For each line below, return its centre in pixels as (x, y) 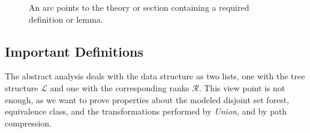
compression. (28, 123)
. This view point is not (242, 87)
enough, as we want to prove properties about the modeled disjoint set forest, (147, 99)
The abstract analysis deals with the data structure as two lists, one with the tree (155, 76)
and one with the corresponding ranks (120, 87)
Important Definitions (74, 51)
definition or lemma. (66, 19)
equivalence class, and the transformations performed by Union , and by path (146, 111)
